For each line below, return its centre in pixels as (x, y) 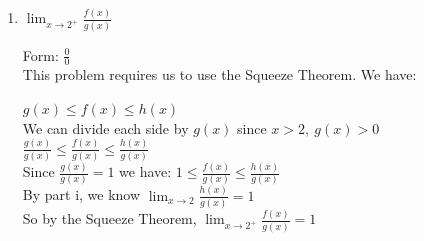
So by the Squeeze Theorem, (109, 218)
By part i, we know (81, 194)
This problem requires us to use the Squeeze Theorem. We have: (219, 74)
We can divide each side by (105, 127)
